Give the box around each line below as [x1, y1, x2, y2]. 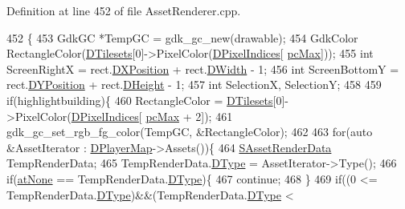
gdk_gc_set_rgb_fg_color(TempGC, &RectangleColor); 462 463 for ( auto [6, 123, 373, 140]
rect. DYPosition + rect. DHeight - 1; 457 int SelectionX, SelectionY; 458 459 [6, 76, 382, 93]
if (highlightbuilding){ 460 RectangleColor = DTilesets [6, 91, 273, 108]
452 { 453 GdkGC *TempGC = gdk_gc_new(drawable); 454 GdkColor [6, 29, 358, 46]
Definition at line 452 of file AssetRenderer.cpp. [6, 2, 241, 18]
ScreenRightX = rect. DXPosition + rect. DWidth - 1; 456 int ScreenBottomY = [6, 60, 399, 77]
